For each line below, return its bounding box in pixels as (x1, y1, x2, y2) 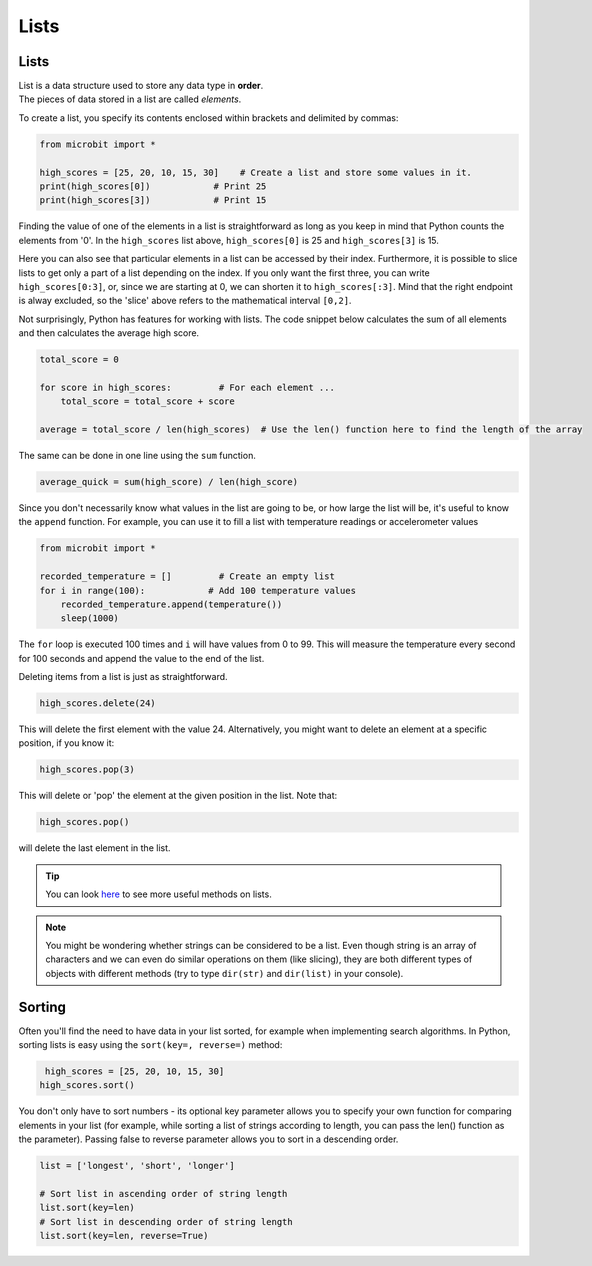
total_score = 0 (39, 354, 120, 365)
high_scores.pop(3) (39, 764, 135, 775)
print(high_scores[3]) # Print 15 (39, 195, 267, 206)
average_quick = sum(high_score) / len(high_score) (39, 476, 299, 488)
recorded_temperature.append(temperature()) (60, 598, 283, 610)
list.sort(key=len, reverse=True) (39, 1230, 209, 1242)
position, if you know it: (18, 737, 115, 749)
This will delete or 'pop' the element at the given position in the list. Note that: (18, 790, 338, 802)
